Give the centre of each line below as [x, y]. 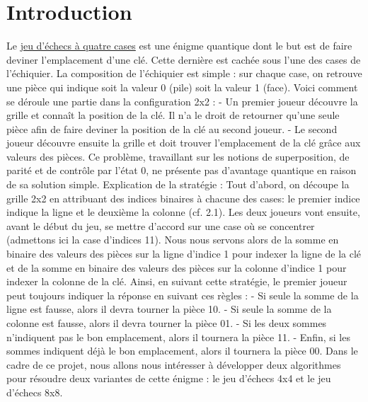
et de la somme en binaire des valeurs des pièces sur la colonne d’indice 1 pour [177, 267]
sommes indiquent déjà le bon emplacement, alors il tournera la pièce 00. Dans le [182, 351]
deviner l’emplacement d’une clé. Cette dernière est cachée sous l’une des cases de [184, 59]
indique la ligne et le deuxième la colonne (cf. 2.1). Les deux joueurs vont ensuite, [183, 212]
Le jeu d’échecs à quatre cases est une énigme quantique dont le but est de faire [179, 46]
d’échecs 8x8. [35, 392]
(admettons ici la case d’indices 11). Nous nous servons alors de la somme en [173, 240]
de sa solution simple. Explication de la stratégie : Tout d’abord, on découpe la [178, 184]
